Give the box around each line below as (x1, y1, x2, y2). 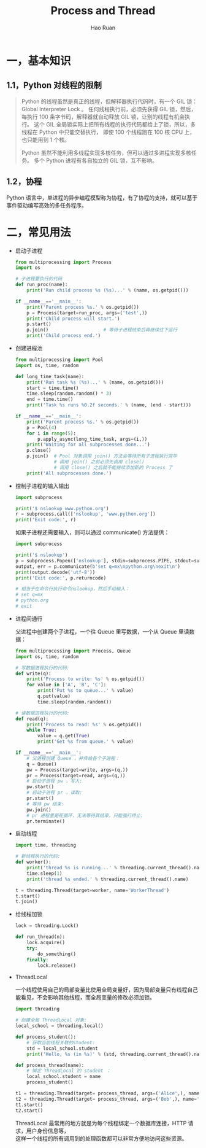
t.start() (15, 893, 41, 899)
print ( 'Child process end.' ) (26, 333, 101, 339)
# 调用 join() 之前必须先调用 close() (54, 459, 145, 465)
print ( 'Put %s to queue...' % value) (37, 688, 134, 694)
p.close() (26, 448, 51, 454)
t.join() (15, 899, 38, 905)
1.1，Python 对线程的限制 (6, 80, 102, 91)
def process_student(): (15, 1034, 77, 1040)
